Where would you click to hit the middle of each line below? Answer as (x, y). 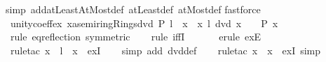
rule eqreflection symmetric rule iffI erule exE (136, 37)
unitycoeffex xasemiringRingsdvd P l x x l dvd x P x (144, 23)
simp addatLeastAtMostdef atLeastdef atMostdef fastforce (133, 9)
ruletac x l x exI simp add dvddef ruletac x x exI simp (165, 50)
